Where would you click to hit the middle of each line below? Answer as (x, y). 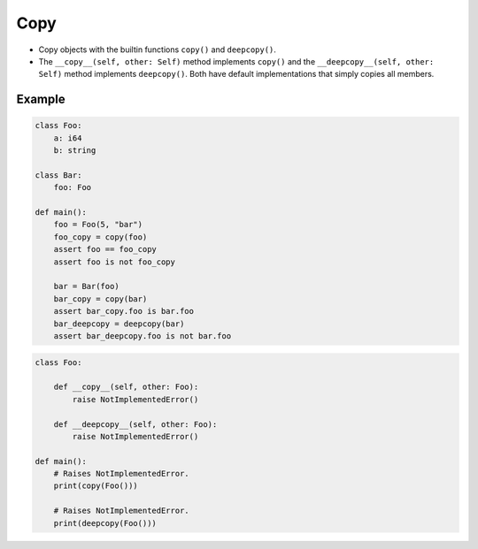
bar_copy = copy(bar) (100, 299)
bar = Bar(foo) (86, 286)
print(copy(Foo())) (96, 486)
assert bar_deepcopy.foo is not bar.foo (143, 335)
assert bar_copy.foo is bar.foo (124, 311)
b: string (75, 151)
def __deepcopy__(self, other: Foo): (135, 424)
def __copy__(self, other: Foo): (126, 387)
